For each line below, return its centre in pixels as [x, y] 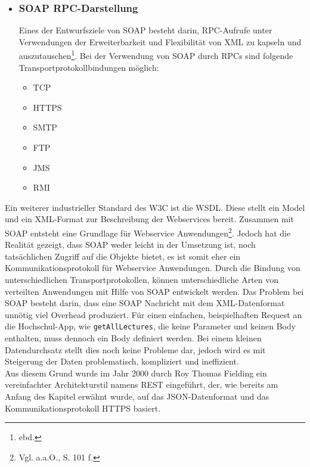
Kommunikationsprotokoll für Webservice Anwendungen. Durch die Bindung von [153, 268]
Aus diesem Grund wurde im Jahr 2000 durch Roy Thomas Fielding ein [136, 373]
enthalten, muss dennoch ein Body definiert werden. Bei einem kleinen [133, 338]
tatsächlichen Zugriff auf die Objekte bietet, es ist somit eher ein [123, 256]
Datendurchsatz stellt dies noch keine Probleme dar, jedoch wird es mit [135, 349]
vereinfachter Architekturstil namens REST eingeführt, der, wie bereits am [142, 385]
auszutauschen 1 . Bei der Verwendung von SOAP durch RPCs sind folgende [156, 55]
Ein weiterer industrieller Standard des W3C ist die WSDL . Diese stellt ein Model [155, 207]
